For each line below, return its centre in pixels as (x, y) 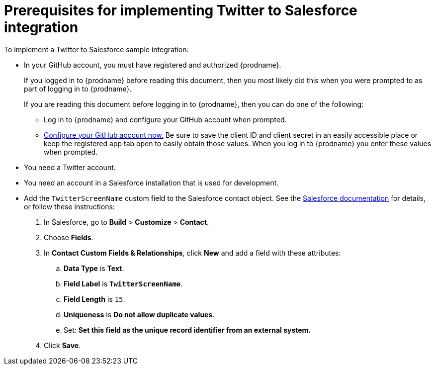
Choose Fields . (69, 237)
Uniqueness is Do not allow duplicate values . (139, 314)
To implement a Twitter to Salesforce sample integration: (96, 49)
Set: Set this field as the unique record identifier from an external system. (187, 330)
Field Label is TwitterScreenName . (123, 283)
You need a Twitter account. (70, 167)
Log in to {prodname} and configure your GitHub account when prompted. (165, 119)
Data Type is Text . (94, 268)
